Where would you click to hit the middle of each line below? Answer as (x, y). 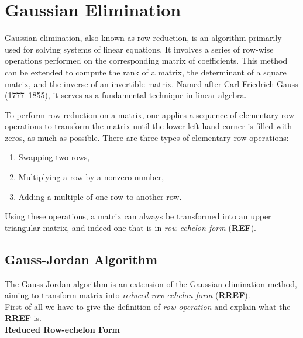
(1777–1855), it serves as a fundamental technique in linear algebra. (126, 95)
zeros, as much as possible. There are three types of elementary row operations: (147, 137)
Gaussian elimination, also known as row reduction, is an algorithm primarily (143, 38)
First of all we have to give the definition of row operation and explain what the (148, 306)
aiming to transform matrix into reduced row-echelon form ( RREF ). (128, 295)
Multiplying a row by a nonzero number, (91, 177)
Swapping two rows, (54, 157)
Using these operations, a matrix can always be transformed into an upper (138, 216)
